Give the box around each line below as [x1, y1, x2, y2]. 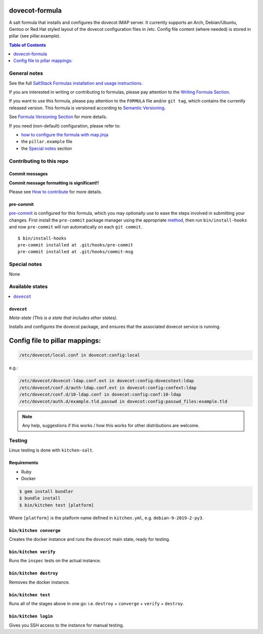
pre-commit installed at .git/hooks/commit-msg [18, 249, 133, 255]
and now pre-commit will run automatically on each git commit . [9, 224, 143, 230]
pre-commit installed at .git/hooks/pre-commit [18, 242, 133, 248]
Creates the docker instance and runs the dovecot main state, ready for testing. [9, 536, 170, 542]
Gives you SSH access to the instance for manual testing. [9, 622, 124, 628]
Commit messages [9, 171, 48, 177]
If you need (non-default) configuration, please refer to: [9, 123, 121, 129]
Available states [9, 283, 48, 290]
